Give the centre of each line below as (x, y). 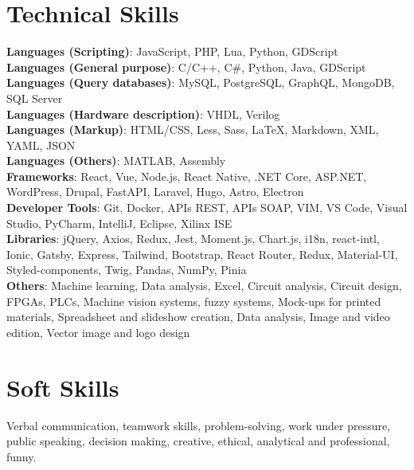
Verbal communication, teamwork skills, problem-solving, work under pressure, (199, 425)
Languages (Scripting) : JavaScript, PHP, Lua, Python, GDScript (172, 51)
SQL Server (35, 98)
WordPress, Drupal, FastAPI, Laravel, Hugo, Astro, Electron (155, 192)
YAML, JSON (41, 145)
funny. (21, 456)
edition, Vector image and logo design (98, 332)
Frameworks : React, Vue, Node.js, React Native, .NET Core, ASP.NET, (187, 176)
